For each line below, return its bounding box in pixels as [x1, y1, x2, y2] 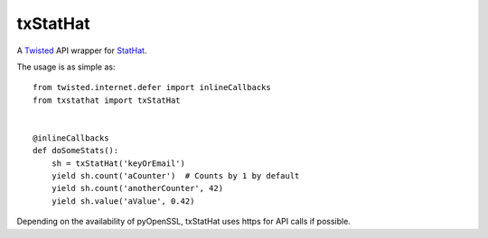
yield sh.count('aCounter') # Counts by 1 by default [51, 171, 300, 181]
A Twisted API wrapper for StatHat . [16, 45, 147, 56]
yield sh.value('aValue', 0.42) [51, 196, 195, 206]
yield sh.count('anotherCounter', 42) [51, 183, 224, 194]
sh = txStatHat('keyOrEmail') [51, 158, 185, 169]
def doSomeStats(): [33, 145, 119, 156]
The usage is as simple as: [16, 61, 116, 72]
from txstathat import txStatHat [33, 95, 181, 105]
